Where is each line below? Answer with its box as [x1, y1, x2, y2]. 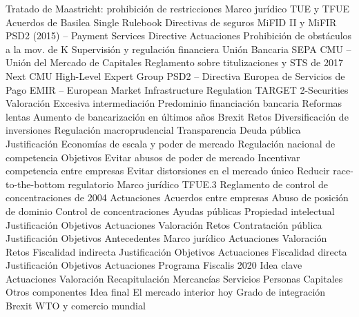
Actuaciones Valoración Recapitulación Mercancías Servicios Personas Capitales [6, 271, 343, 285]
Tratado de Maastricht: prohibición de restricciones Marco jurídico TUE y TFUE [6, 1, 350, 15]
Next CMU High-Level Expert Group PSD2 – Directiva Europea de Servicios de [6, 68, 345, 83]
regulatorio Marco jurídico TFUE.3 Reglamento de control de [68, 176, 329, 191]
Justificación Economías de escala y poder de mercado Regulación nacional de [6, 136, 336, 150]
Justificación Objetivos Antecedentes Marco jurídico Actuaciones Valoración [6, 231, 327, 245]
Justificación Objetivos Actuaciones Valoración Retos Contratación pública [6, 217, 322, 232]
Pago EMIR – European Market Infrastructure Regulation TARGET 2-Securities [6, 82, 349, 96]
